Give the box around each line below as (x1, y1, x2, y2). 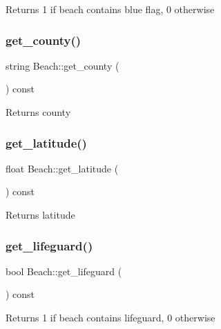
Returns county (6, 105, 71, 119)
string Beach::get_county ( (6, 58, 119, 72)
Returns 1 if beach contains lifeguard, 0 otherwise (6, 310, 215, 324)
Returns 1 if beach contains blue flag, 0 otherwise (6, 2, 215, 16)
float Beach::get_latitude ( (6, 161, 119, 175)
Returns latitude (6, 208, 75, 221)
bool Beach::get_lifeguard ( (6, 263, 122, 278)
